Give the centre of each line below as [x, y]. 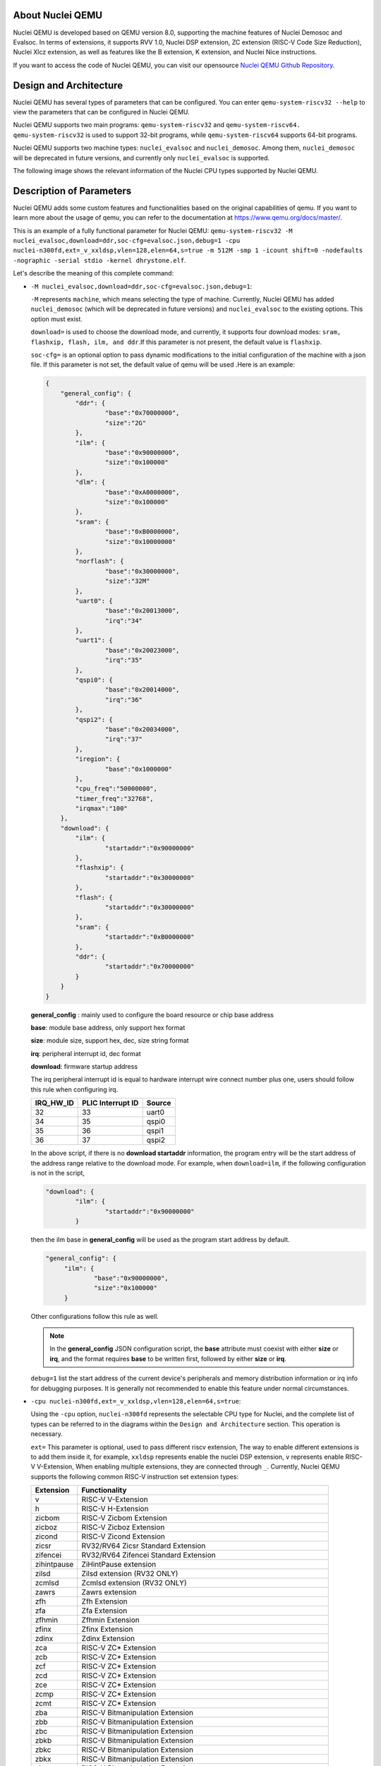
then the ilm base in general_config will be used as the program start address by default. [160, 1240]
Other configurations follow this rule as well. [95, 1316]
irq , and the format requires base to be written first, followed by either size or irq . [168, 1358]
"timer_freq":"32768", [115, 799]
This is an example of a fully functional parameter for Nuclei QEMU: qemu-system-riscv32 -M [153, 230]
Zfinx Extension [107, 1630]
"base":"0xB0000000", [142, 532]
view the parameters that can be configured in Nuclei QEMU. [101, 112]
